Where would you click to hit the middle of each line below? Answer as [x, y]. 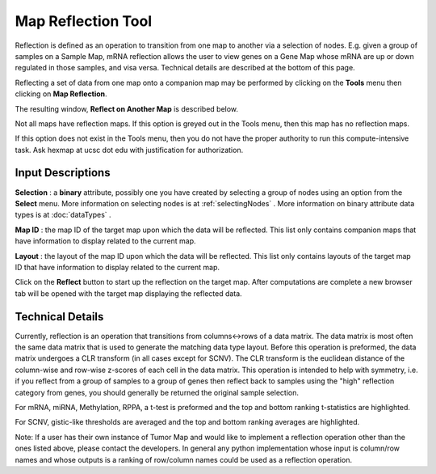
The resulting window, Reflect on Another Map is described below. [126, 108]
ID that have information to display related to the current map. [117, 267]
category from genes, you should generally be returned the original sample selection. [157, 392]
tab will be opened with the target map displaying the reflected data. [128, 293]
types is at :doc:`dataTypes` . [63, 215]
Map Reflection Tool [84, 21]
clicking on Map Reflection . [61, 94]
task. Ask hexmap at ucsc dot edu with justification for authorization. [129, 150]
